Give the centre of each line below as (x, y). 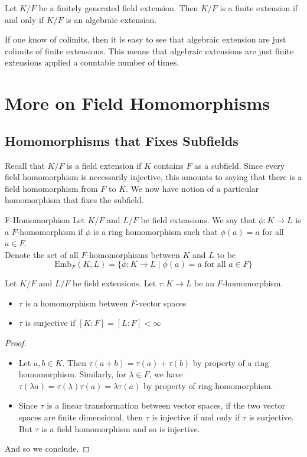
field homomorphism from (51, 188)
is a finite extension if (259, 8)
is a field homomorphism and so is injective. (121, 428)
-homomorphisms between (133, 254)
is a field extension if (104, 165)
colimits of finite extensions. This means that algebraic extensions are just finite (149, 50)
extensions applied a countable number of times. (92, 62)
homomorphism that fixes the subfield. (74, 200)
